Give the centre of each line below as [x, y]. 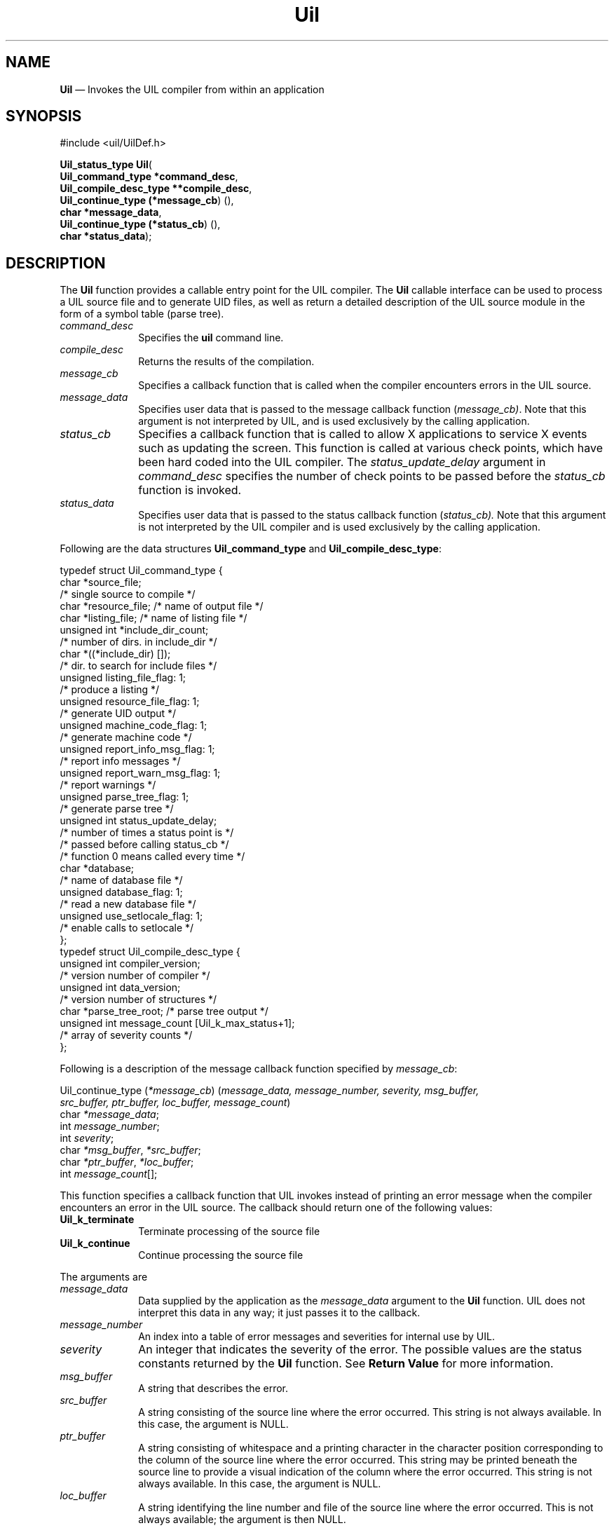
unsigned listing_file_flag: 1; [123, 678]
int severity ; [87, 1138]
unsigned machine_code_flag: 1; [134, 725]
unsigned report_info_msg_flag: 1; [137, 749]
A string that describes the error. [213, 1389]
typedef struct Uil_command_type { [141, 571]
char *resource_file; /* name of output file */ [162, 606]
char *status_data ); [106, 236]
